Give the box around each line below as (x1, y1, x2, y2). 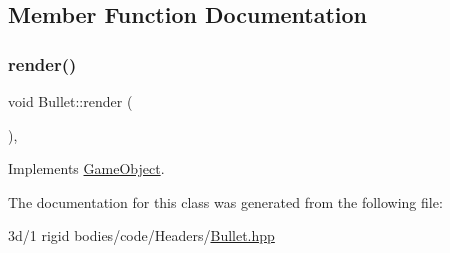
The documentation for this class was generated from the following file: (8, 191, 443, 212)
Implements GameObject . (8, 158, 165, 179)
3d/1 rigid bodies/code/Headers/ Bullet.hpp (8, 225, 275, 246)
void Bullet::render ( (8, 91, 133, 111)
